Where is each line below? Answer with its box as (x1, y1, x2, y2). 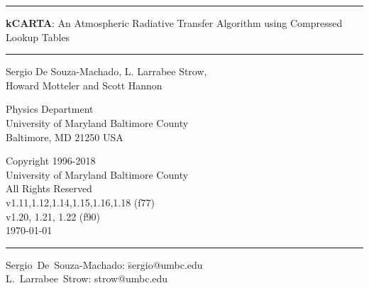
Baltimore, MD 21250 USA (6, 129, 123, 144)
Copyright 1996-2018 (6, 153, 96, 168)
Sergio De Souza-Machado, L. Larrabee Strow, (6, 64, 207, 79)
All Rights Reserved (6, 181, 92, 196)
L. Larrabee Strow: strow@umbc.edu (6, 271, 168, 286)
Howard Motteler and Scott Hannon (6, 77, 163, 92)
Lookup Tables (6, 29, 70, 44)
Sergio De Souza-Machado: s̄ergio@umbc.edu (6, 257, 203, 272)
